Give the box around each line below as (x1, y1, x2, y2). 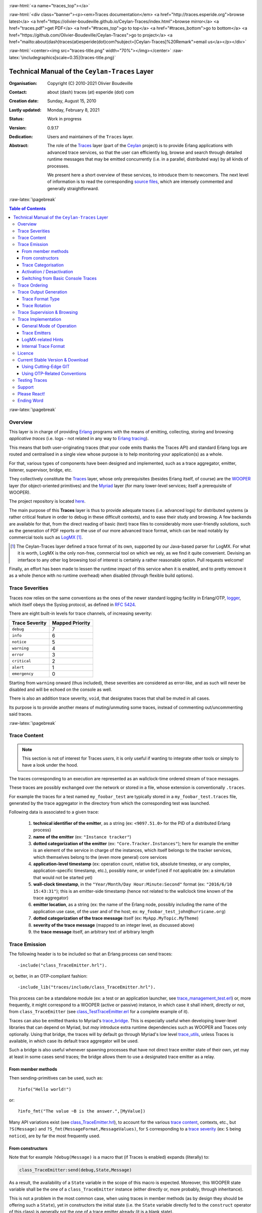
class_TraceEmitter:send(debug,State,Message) (19, 1167, 132, 1173)
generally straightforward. (47, 185, 99, 191)
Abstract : (9, 143, 29, 148)
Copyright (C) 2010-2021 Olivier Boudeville (47, 80, 133, 86)
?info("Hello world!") (17, 1086, 72, 1092)
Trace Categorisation (22, 262, 64, 268)
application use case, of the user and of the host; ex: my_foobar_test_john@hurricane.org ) (33, 908, 226, 914)
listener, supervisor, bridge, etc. (9, 467, 73, 473)
